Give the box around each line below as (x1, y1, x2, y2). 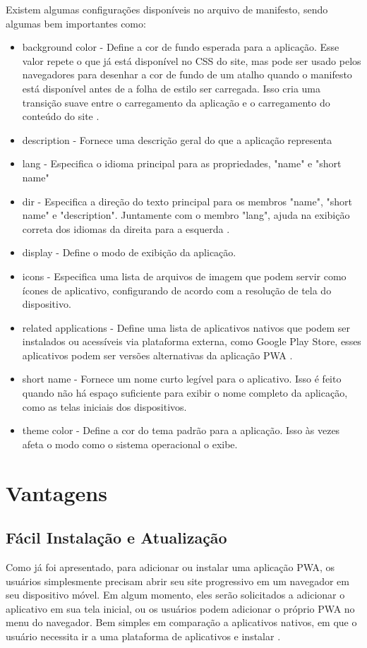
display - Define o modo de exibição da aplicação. (22, 245, 236, 260)
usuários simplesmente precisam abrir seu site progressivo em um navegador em (6, 573, 350, 588)
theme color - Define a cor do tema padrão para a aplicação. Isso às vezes (22, 423, 340, 438)
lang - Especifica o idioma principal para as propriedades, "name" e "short (22, 156, 342, 171)
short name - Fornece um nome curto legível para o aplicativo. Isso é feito (22, 371, 342, 386)
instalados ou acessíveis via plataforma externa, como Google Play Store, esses (22, 334, 361, 349)
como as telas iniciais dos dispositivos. (22, 399, 187, 414)
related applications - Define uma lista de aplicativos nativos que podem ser (22, 320, 350, 335)
